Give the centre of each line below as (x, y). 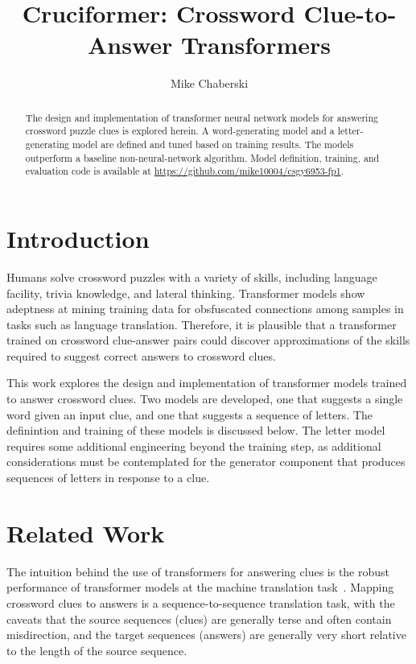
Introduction (78, 238)
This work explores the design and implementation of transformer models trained (207, 383)
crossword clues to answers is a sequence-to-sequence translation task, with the (201, 602)
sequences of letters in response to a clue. (108, 478)
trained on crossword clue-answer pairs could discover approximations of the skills (208, 340)
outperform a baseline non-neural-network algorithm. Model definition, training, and (202, 157)
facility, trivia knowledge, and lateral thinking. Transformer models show (186, 293)
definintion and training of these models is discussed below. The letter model (196, 430)
